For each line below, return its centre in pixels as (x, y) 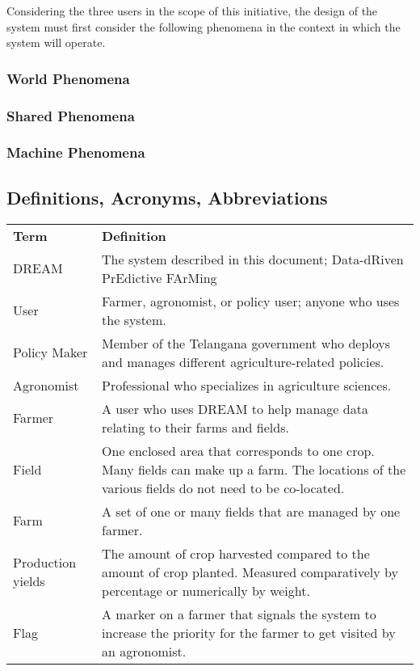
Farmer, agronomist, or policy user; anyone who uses (251, 301)
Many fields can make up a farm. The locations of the (254, 469)
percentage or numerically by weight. (206, 590)
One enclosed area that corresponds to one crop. (238, 450)
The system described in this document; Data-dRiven (253, 259)
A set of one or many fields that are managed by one (251, 511)
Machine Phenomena (76, 152)
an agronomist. (144, 651)
